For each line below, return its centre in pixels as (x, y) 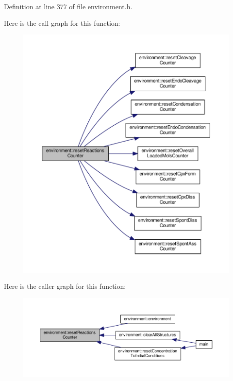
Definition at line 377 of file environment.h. (68, 6)
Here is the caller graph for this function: (65, 286)
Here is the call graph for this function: (62, 23)
